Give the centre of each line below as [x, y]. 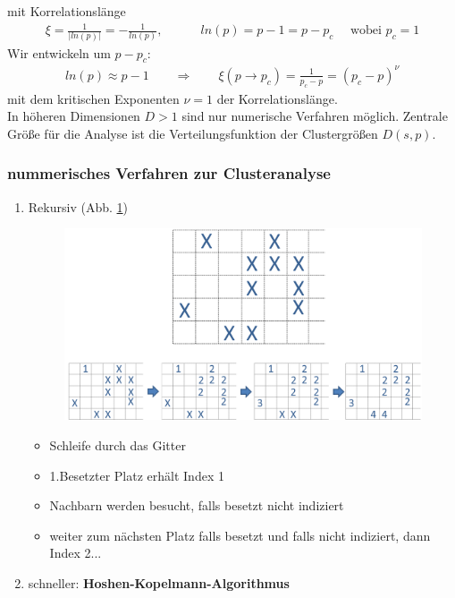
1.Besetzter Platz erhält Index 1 [137, 475]
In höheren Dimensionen [74, 116]
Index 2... [76, 553]
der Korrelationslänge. [277, 98]
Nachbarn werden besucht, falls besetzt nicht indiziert [197, 505]
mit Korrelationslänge [67, 11]
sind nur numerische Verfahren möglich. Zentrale [315, 116]
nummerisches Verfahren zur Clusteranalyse [169, 173]
